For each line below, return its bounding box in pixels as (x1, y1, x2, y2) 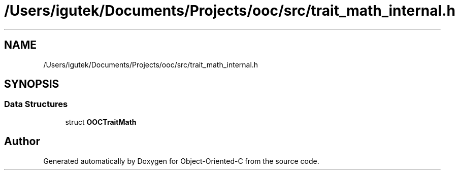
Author (4, 135, 40, 148)
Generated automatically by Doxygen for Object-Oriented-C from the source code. (43, 156, 319, 165)
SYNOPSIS (4, 78, 59, 91)
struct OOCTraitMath (65, 117, 137, 126)
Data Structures (4, 99, 68, 110)
